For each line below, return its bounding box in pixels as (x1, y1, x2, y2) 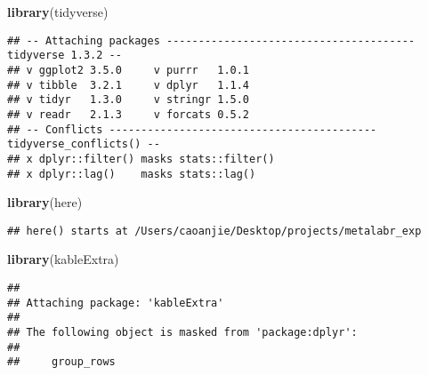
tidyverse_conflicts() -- (7, 138, 160, 151)
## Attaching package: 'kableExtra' (7, 296, 224, 309)
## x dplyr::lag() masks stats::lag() (7, 167, 256, 180)
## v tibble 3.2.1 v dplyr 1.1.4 (7, 78, 250, 92)
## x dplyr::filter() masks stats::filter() (7, 152, 275, 165)
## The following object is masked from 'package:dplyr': (7, 325, 358, 339)
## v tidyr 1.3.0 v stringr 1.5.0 (7, 93, 250, 107)
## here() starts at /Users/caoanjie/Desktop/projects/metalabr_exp (7, 224, 422, 237)
